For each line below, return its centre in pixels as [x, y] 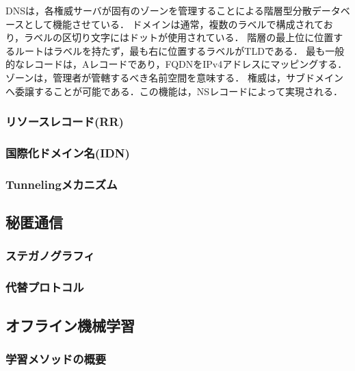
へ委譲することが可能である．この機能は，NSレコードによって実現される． [174, 91]
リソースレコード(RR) [65, 121]
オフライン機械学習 [70, 325]
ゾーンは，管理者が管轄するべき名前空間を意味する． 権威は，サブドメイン [174, 77]
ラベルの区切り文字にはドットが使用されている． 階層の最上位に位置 [179, 37]
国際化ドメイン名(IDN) [68, 152]
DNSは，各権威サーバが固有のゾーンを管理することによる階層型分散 [159, 10]
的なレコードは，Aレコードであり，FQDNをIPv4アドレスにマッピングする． [176, 64]
